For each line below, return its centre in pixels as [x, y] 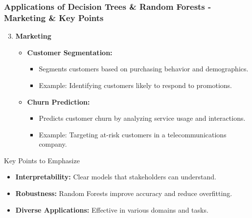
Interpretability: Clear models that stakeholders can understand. [116, 177]
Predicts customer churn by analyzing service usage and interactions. [142, 118]
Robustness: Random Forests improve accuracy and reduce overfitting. [124, 193]
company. [53, 144]
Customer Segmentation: [70, 52]
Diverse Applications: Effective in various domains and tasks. [112, 209]
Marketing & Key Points [54, 17]
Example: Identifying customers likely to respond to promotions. [135, 85]
